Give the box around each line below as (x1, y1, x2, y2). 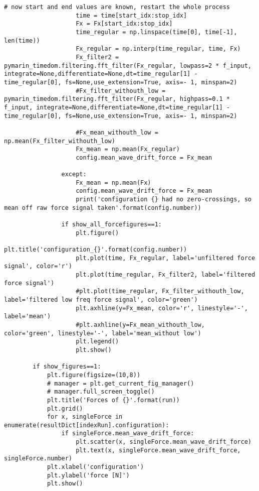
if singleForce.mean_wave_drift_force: (61, 430, 194, 437)
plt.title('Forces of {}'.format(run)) (47, 396, 180, 404)
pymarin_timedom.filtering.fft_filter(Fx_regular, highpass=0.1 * (4, 95, 230, 103)
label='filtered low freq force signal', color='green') (4, 296, 198, 303)
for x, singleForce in (47, 413, 123, 421)
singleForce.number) (4, 455, 73, 462)
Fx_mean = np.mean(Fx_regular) (76, 146, 180, 153)
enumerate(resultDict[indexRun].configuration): (4, 421, 169, 429)
